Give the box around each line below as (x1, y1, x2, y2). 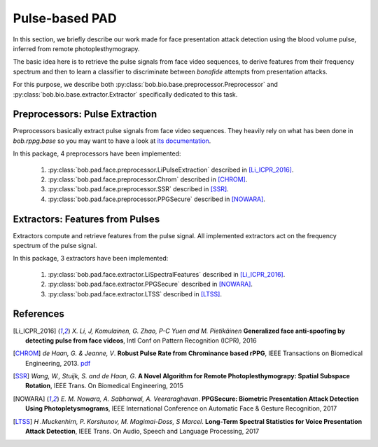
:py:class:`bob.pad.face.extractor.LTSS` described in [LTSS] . (48, 289, 222, 298)
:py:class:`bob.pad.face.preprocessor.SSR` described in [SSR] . (48, 185, 229, 193)
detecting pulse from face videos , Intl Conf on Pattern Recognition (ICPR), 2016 (25, 336, 257, 345)
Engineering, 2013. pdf (25, 359, 91, 367)
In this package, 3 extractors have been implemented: (13, 254, 169, 263)
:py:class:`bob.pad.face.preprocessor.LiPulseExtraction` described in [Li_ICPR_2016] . (48, 165, 294, 174)
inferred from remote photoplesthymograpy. (13, 44, 140, 53)
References (13, 308, 64, 320)
